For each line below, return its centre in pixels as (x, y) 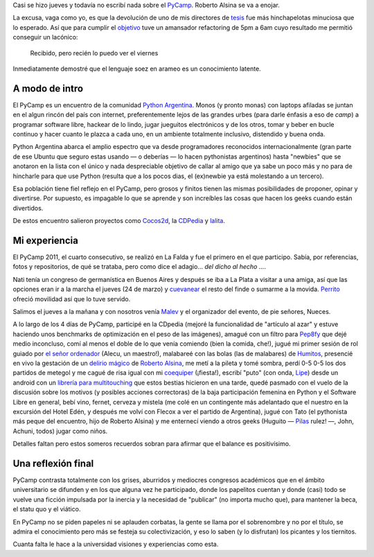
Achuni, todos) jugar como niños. (60, 431)
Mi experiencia (46, 240)
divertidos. (28, 208)
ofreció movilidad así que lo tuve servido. (72, 299)
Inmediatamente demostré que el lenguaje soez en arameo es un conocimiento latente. (137, 69)
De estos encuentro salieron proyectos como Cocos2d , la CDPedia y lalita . (119, 221)
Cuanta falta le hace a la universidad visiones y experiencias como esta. (116, 545)
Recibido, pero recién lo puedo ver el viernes (94, 53)
